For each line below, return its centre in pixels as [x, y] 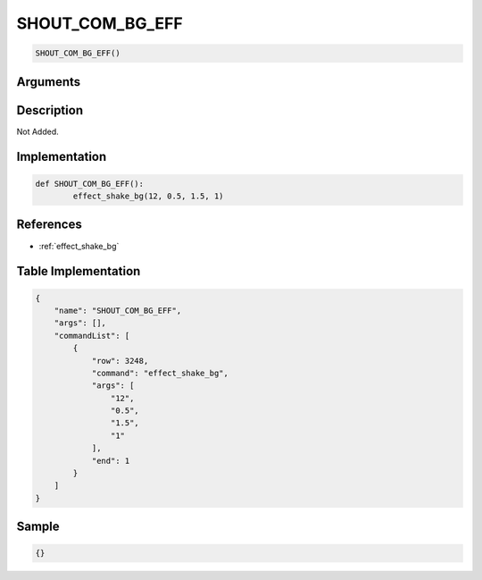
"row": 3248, [120, 361]
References [49, 225]
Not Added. [38, 131]
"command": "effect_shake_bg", [160, 373]
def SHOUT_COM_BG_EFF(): [90, 184]
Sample [38, 527]
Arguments [49, 82]
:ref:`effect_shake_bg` [79, 246]
